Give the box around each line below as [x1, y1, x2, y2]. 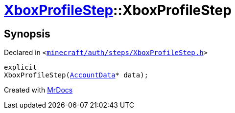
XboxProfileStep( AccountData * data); [4, 71, 149, 79]
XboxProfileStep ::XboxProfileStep [4, 2, 232, 19]
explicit [4, 63, 37, 72]
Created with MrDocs [4, 86, 73, 94]
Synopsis [4, 27, 50, 40]
